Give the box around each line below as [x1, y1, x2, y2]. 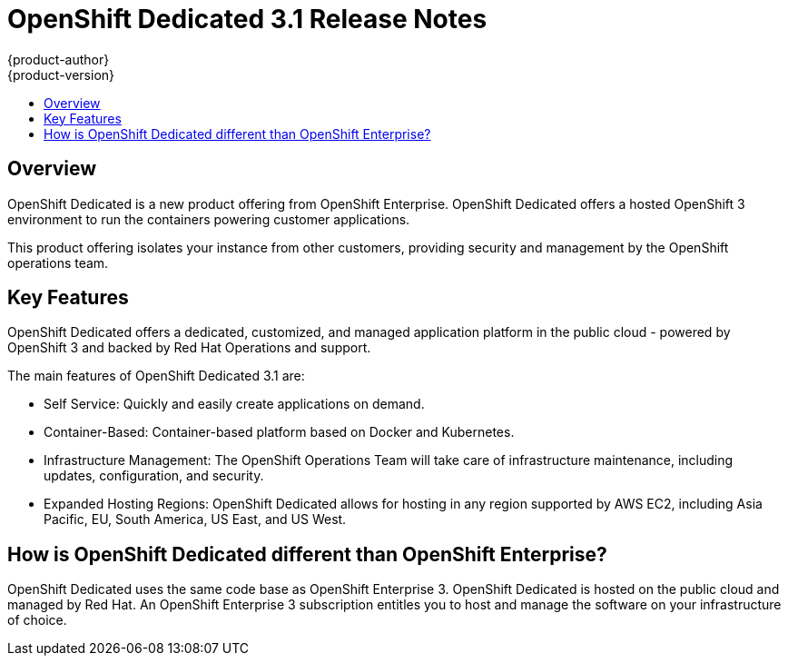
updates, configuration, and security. [44, 468, 264, 484]
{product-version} [7, 66, 115, 83]
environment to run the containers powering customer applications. [7, 211, 410, 227]
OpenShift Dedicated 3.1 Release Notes [7, 4, 488, 35]
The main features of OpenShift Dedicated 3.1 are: [7, 368, 305, 384]
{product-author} [7, 51, 110, 67]
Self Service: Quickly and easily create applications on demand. [44, 396, 425, 412]
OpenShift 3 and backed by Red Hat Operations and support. [7, 340, 371, 356]
